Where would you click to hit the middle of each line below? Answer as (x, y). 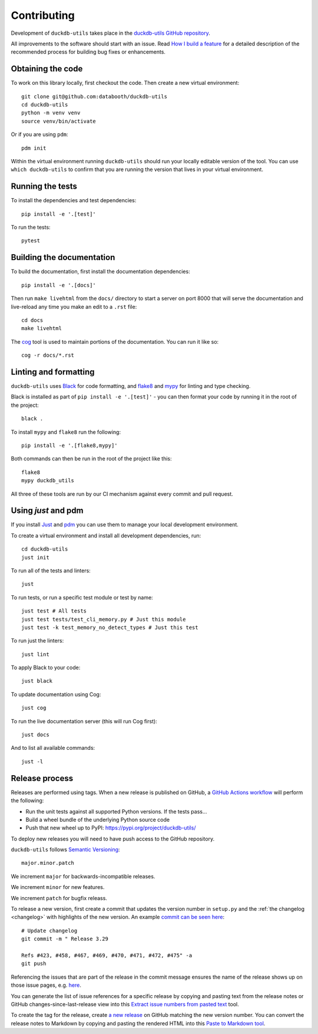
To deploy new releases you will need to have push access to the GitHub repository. (113, 839)
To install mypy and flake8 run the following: (66, 432)
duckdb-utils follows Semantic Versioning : (65, 849)
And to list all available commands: (53, 748)
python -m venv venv (51, 113)
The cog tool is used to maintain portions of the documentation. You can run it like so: (115, 341)
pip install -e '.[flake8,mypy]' (69, 445)
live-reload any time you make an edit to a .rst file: (74, 307)
